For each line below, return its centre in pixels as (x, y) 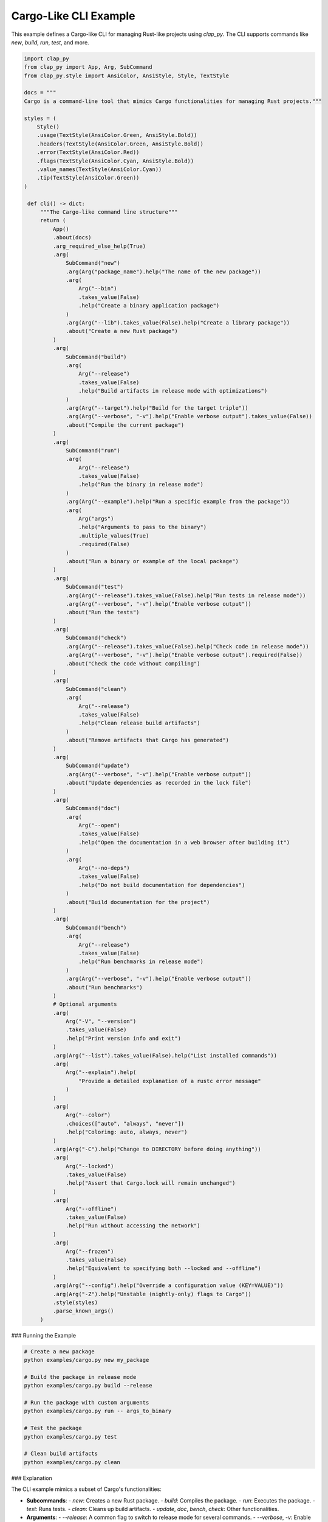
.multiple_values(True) (114, 535)
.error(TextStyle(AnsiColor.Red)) (88, 153)
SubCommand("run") (93, 450)
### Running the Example (43, 1335)
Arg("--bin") (98, 289)
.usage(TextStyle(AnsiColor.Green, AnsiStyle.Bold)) (117, 135)
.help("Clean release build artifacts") (139, 723)
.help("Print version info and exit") (124, 1038)
